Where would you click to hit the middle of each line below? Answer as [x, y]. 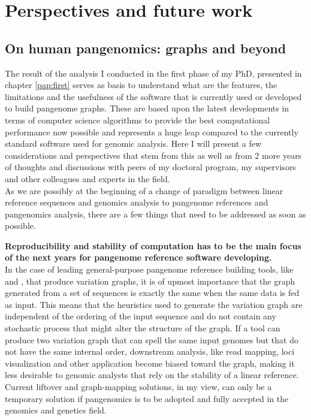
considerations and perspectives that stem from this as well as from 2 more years [153, 155]
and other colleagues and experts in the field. [87, 178]
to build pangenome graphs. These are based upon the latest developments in [147, 108]
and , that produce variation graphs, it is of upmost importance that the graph [150, 281]
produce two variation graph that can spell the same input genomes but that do [152, 339]
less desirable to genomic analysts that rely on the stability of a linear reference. [152, 375]
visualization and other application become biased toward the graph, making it [150, 363]
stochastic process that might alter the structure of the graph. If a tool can [143, 328]
